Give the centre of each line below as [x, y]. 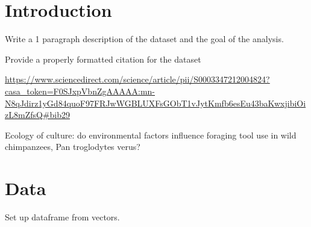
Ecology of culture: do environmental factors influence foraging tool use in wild [151, 135]
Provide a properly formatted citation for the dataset [103, 59]
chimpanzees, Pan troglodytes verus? [73, 147]
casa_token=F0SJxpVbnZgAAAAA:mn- [80, 91]
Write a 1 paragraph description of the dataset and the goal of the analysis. [144, 39]
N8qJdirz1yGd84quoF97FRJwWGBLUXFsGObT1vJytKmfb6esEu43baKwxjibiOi [155, 103]
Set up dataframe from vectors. [62, 217]
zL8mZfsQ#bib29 [37, 115]
